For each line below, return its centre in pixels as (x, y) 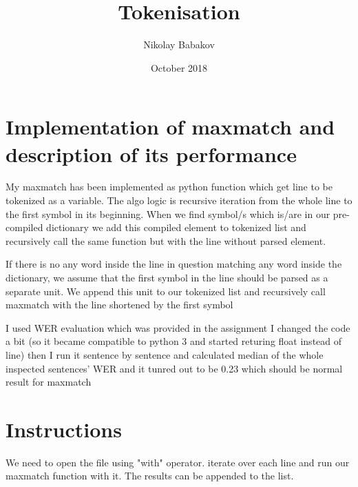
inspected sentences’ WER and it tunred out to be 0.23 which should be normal (174, 368)
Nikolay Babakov (179, 44)
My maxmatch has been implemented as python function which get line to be (169, 187)
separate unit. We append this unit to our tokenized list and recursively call (166, 291)
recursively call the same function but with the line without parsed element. (166, 240)
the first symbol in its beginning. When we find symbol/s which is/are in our (168, 213)
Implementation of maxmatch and (170, 127)
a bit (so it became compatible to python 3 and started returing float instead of (174, 341)
